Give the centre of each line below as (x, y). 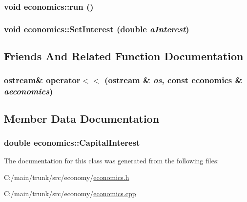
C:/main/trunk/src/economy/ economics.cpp (70, 193)
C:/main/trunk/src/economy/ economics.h (67, 177)
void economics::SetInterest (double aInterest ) (97, 29)
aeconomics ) (29, 91)
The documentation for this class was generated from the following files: (112, 161)
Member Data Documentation (82, 118)
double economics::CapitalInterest (72, 142)
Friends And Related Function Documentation (124, 56)
